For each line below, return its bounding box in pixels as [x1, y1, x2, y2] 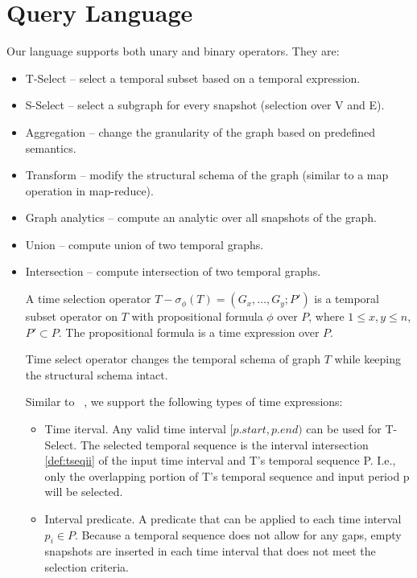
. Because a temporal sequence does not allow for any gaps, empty [74, 526, 402, 543]
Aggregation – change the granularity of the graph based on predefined [25, 123, 376, 140]
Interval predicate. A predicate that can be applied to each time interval [44, 510, 402, 527]
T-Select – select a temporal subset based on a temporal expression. [25, 69, 361, 86]
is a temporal [314, 290, 379, 307]
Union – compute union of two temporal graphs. [25, 236, 264, 252]
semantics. [25, 139, 76, 156]
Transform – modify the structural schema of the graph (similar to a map [25, 166, 389, 183]
